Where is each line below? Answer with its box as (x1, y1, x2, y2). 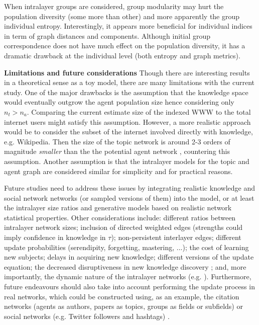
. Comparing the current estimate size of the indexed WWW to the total (27, 106, 251, 117)
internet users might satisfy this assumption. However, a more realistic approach (4, 116, 251, 127)
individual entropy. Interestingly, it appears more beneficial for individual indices (4, 21, 252, 31)
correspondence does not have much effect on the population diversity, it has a (4, 40, 245, 51)
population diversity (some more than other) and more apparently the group (4, 11, 240, 21)
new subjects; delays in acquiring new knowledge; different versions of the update (4, 252, 254, 262)
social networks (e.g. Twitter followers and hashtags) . (4, 310, 170, 321)
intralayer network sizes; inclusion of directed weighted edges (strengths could (4, 222, 243, 232)
